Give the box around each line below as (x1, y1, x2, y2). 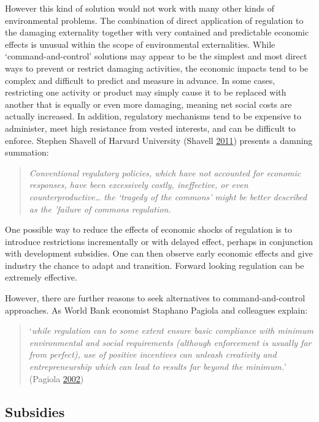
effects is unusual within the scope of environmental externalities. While (5, 37, 275, 50)
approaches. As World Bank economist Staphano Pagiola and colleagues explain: (5, 303, 308, 316)
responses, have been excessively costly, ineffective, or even (29, 178, 248, 191)
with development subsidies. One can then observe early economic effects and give (5, 247, 313, 260)
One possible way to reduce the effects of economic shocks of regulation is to (5, 223, 292, 236)
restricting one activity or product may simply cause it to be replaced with (5, 86, 286, 99)
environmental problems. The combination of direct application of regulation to (5, 13, 304, 26)
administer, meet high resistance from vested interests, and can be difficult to (5, 121, 296, 134)
